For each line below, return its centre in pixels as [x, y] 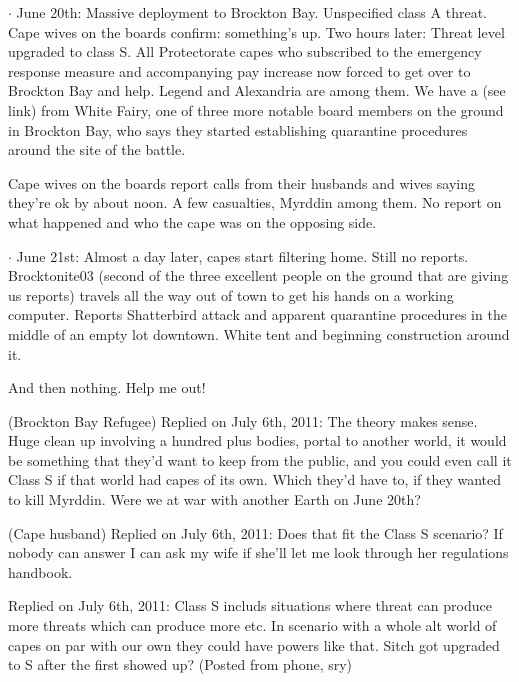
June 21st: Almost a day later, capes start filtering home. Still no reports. [242, 255]
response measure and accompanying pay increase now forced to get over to [239, 70]
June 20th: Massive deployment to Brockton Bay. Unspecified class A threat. [251, 12]
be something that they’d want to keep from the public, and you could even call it [260, 459]
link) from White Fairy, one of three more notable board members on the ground [256, 109]
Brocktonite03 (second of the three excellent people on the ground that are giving [258, 275]
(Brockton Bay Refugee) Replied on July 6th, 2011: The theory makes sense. [243, 420]
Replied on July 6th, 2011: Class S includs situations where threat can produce [250, 605]
